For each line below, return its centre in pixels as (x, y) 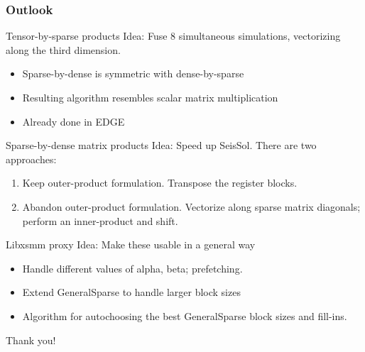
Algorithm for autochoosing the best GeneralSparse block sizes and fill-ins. (185, 315)
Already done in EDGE (73, 121)
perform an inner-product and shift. (100, 220)
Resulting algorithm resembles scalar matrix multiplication (150, 97)
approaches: (31, 159)
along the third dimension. (63, 49)
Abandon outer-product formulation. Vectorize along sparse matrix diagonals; (191, 206)
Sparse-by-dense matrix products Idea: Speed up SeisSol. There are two (161, 145)
